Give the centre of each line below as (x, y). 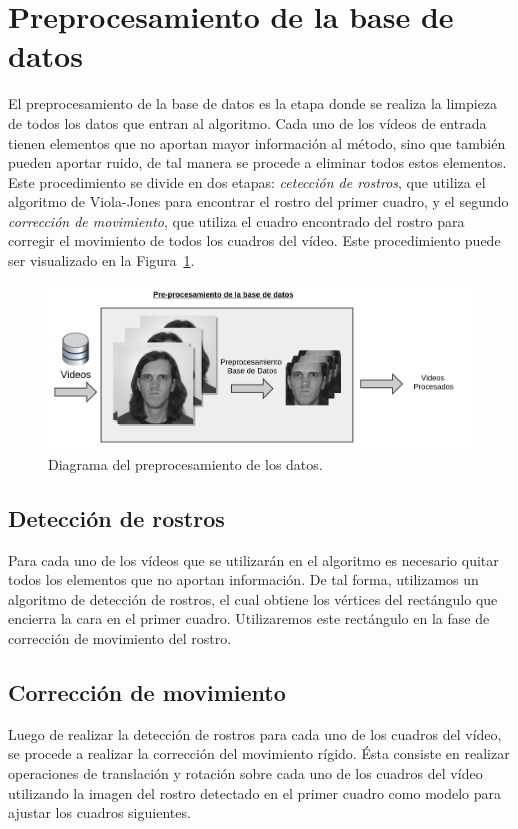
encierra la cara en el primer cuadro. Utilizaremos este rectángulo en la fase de (249, 618)
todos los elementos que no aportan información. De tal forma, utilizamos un (243, 579)
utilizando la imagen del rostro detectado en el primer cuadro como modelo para (255, 792)
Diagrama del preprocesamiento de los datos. (185, 463)
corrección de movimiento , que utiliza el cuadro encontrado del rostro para (236, 220)
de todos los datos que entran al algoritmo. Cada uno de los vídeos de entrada (247, 122)
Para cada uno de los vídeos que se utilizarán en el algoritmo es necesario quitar (253, 559)
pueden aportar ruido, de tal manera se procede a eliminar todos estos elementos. (257, 162)
